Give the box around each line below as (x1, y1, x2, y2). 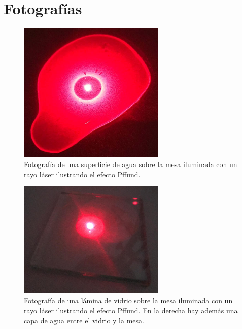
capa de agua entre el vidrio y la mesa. (24, 315, 144, 325)
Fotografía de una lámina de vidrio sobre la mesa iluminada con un (24, 295, 233, 306)
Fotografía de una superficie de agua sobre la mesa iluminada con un (24, 158, 237, 169)
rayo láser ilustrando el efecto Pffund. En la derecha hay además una (24, 305, 238, 315)
